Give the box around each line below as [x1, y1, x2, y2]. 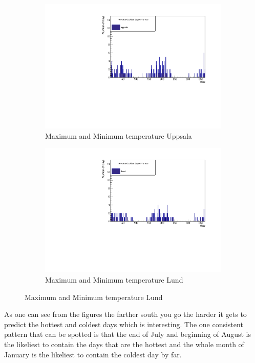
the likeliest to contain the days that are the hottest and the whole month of [4, 338, 244, 349]
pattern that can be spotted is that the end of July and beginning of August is [4, 329, 251, 339]
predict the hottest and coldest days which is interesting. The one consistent [4, 318, 243, 329]
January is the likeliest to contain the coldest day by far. [4, 349, 182, 359]
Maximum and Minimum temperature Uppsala [45, 130, 192, 141]
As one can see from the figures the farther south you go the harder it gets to [4, 309, 247, 319]
